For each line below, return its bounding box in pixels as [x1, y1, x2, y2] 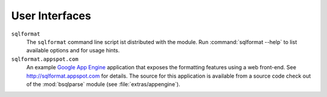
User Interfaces [11, 9, 91, 22]
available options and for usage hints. [26, 47, 120, 54]
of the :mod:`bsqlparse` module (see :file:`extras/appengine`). [26, 80, 180, 87]
